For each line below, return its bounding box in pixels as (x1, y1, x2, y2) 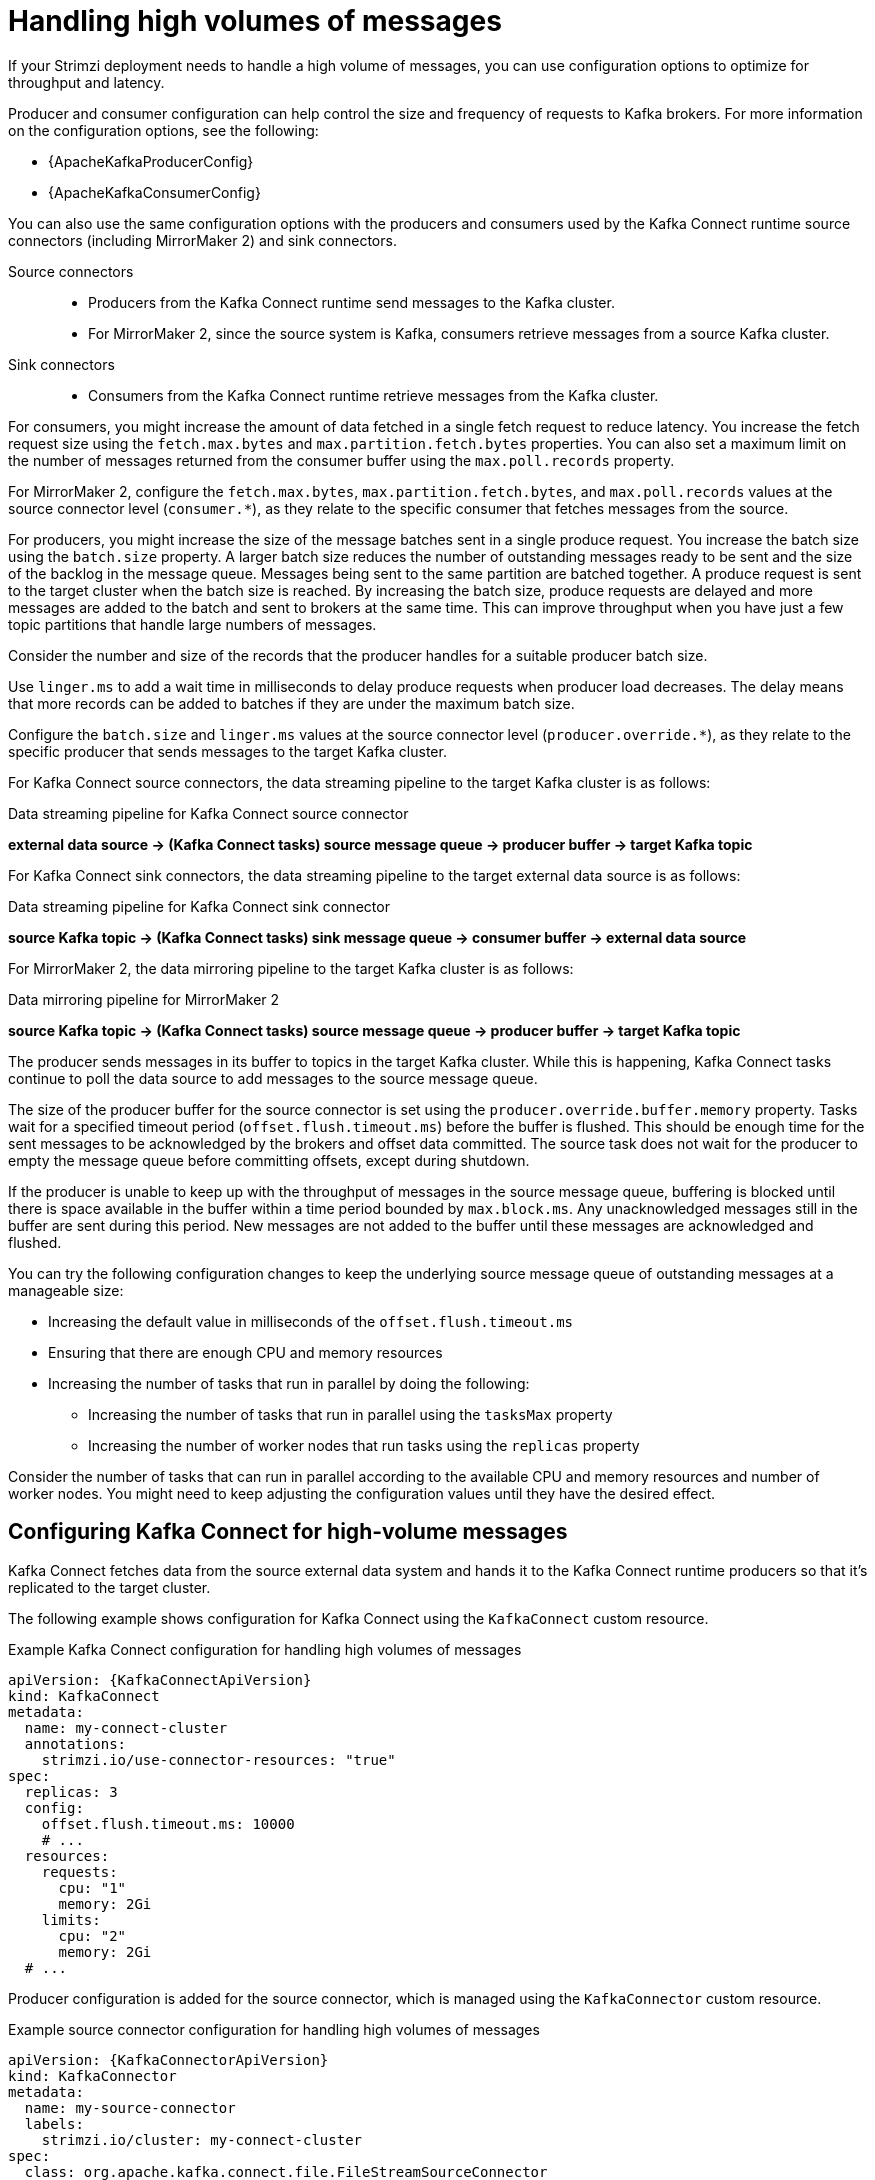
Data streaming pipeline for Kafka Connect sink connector (8, 897, 390, 915)
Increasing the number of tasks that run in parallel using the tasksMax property (88, 1405, 613, 1423)
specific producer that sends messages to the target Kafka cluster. (8, 742, 447, 760)
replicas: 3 (24, 1783, 118, 1800)
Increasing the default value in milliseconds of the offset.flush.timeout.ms (48, 1312, 574, 1330)
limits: (41, 1911, 101, 1928)
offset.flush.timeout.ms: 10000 (41, 1815, 295, 1832)
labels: (24, 2115, 84, 2132)
